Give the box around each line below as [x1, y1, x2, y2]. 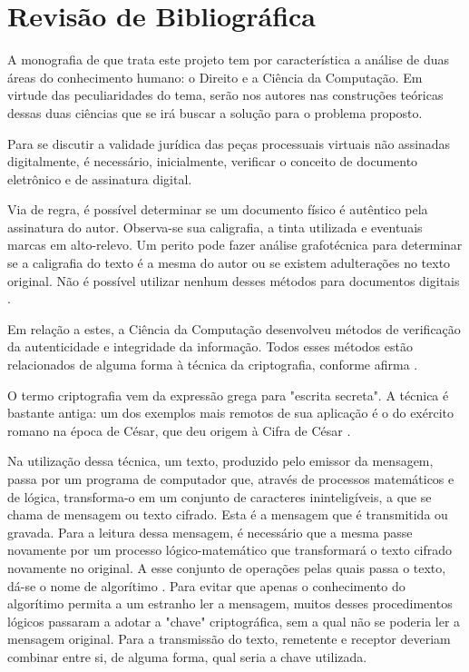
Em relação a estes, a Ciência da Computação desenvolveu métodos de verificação [7, 319, 461, 338]
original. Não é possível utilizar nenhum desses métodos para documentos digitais [7, 271, 460, 290]
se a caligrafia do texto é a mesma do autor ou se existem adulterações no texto [7, 253, 451, 272]
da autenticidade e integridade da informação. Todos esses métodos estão [7, 337, 413, 356]
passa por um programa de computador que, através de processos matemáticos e [7, 469, 454, 488]
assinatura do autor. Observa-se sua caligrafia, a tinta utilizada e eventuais [7, 217, 423, 236]
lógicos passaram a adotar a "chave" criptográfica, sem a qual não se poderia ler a [7, 611, 461, 630]
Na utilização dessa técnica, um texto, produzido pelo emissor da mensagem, [7, 451, 434, 470]
